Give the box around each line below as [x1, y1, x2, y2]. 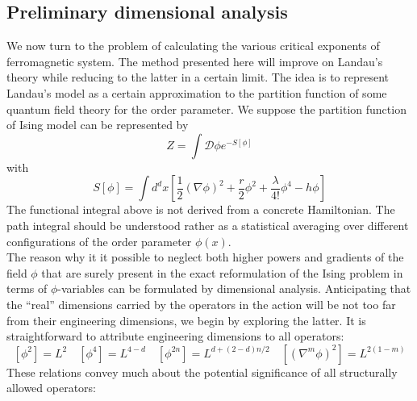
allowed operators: [6, 379, 96, 396]
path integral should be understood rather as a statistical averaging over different [6, 216, 409, 233]
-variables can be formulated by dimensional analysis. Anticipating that [57, 280, 411, 297]
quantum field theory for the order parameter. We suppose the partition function [6, 100, 407, 117]
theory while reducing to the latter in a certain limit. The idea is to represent [6, 69, 390, 86]
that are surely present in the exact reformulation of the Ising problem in [41, 264, 403, 281]
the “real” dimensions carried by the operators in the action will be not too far [6, 295, 396, 312]
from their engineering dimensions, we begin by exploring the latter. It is [6, 311, 366, 328]
